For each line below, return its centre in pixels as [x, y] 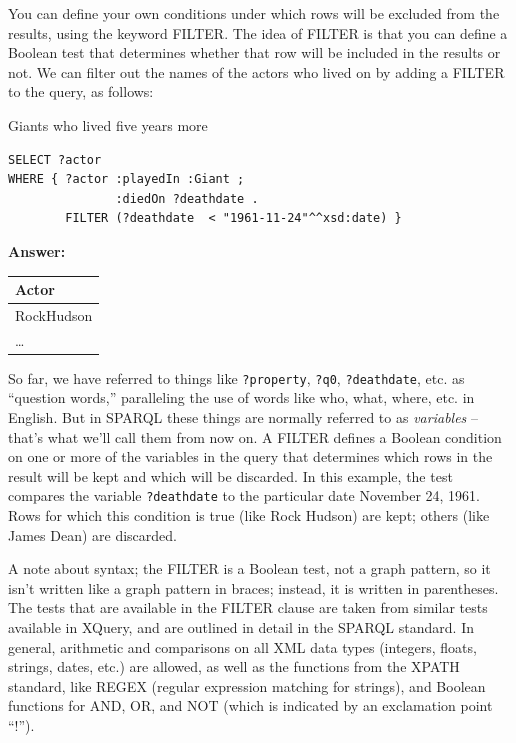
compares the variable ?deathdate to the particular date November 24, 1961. [244, 495]
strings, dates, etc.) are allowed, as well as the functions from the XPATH [234, 666]
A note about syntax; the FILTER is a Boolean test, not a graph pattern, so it [249, 568]
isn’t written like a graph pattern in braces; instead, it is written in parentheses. [253, 587]
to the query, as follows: [81, 91]
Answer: [37, 250]
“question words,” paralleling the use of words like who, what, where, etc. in [241, 397]
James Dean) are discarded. [92, 534]
